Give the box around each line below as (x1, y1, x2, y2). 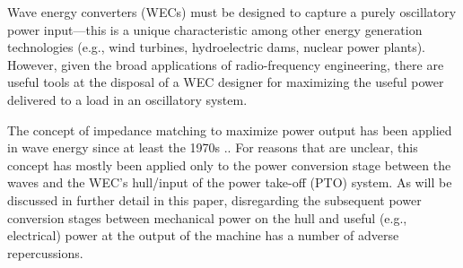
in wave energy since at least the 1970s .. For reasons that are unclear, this (7, 138, 418, 157)
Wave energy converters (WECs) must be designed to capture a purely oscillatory (7, 3, 457, 21)
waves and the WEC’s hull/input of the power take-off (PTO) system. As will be (7, 173, 452, 192)
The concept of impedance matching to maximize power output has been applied (7, 120, 452, 139)
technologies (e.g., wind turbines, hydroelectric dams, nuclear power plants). (7, 38, 426, 56)
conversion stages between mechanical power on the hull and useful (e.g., (7, 208, 407, 227)
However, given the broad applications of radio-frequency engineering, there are (7, 55, 444, 73)
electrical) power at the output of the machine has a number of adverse (7, 226, 399, 245)
